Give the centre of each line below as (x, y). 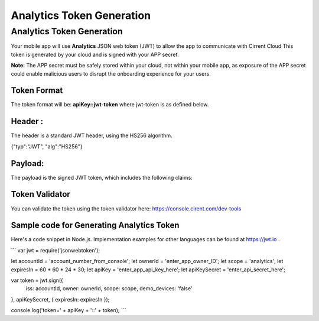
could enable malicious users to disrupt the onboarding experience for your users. (111, 73)
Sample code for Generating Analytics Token (95, 226)
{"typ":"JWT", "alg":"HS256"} (47, 146)
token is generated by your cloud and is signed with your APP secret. (95, 54)
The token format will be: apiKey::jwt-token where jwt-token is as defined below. (110, 105)
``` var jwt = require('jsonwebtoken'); (56, 250)
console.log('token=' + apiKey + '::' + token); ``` (69, 310)
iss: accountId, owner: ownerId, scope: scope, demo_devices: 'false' (109, 288)
